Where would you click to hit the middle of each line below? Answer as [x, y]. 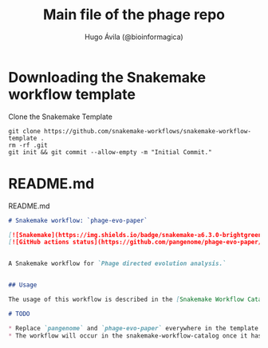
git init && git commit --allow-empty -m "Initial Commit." [110, 152]
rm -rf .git [28, 145]
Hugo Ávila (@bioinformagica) [134, 37]
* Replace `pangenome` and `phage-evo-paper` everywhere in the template [134, 328]
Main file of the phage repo [134, 15]
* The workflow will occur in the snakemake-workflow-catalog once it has [135, 336]
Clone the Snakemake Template [61, 117]
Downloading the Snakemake [107, 77]
